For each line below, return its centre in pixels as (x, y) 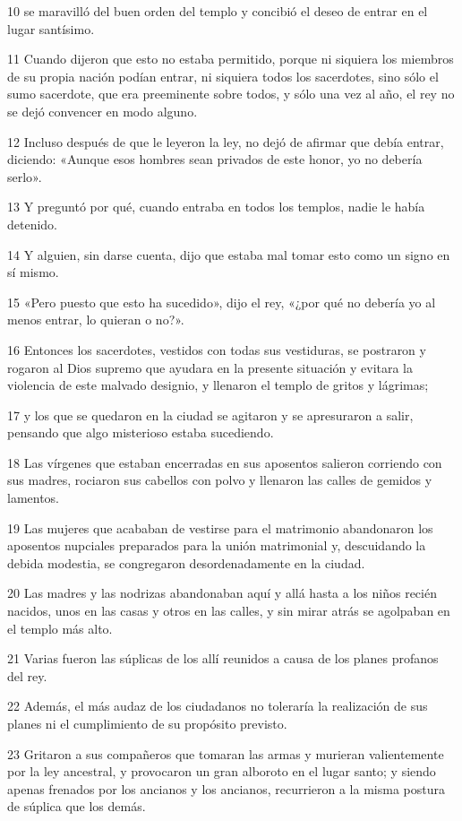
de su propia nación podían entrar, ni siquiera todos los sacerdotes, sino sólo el (223, 76)
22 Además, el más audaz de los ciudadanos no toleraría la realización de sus (218, 706)
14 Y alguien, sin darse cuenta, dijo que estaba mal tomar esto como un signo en (229, 254)
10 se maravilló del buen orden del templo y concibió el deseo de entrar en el (218, 11)
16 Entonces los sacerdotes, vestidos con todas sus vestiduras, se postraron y (217, 349)
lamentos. (34, 498)
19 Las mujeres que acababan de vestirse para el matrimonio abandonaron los (220, 527)
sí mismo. (33, 272)
